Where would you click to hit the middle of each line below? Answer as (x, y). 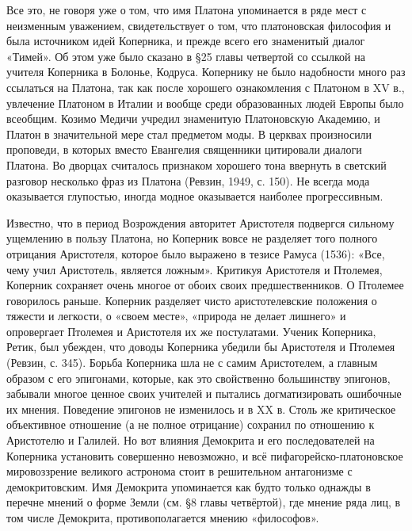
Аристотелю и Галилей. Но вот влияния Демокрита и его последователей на (191, 440)
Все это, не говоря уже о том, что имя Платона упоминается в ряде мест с (187, 10)
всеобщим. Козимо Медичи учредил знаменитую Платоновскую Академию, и (193, 118)
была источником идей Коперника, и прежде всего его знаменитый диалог (186, 41)
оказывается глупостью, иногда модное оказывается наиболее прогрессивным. (195, 196)
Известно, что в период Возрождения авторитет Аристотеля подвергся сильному (200, 222)
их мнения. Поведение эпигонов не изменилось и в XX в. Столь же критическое (201, 409)
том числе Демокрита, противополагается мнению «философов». (163, 518)
